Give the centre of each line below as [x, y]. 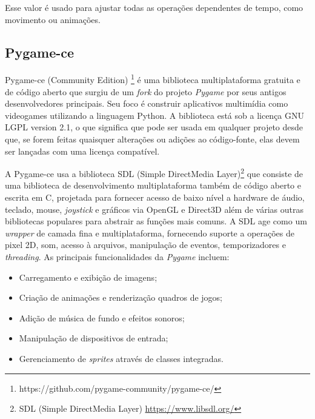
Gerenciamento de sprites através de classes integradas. [121, 358]
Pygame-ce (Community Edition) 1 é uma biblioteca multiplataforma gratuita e [153, 79]
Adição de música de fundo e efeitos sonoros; [102, 317]
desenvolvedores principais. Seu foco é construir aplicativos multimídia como [147, 103]
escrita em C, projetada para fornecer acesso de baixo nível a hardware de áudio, [155, 197]
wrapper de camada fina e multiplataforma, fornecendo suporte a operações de [150, 233]
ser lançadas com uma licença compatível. [82, 151]
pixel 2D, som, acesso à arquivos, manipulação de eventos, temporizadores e [145, 245]
